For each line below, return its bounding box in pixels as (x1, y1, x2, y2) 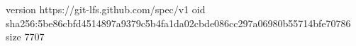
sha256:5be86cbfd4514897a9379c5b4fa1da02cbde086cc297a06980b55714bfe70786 (6, 15, 351, 30)
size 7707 (6, 29, 45, 44)
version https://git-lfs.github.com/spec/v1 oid (6, 2, 206, 16)
